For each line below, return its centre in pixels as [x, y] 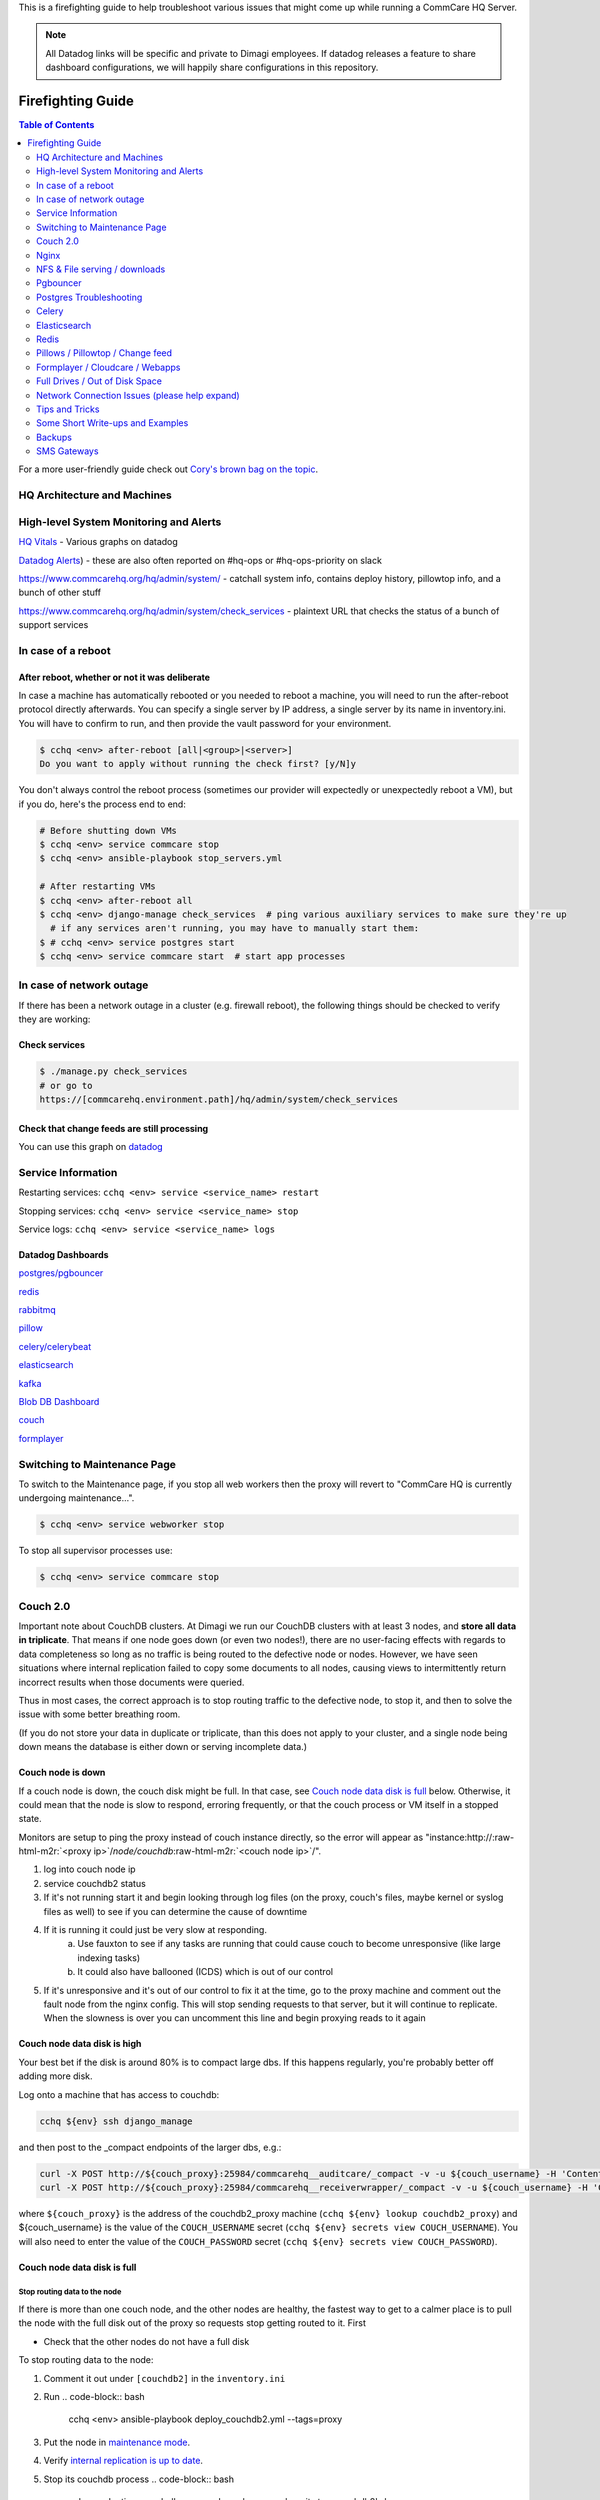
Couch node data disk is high [80, 2044]
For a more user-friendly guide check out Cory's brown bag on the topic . [168, 469]
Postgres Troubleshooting [89, 297]
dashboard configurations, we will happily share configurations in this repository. [212, 67]
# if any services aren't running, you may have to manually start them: [235, 928]
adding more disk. [56, 2076]
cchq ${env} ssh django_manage [116, 2121]
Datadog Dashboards [63, 1254]
